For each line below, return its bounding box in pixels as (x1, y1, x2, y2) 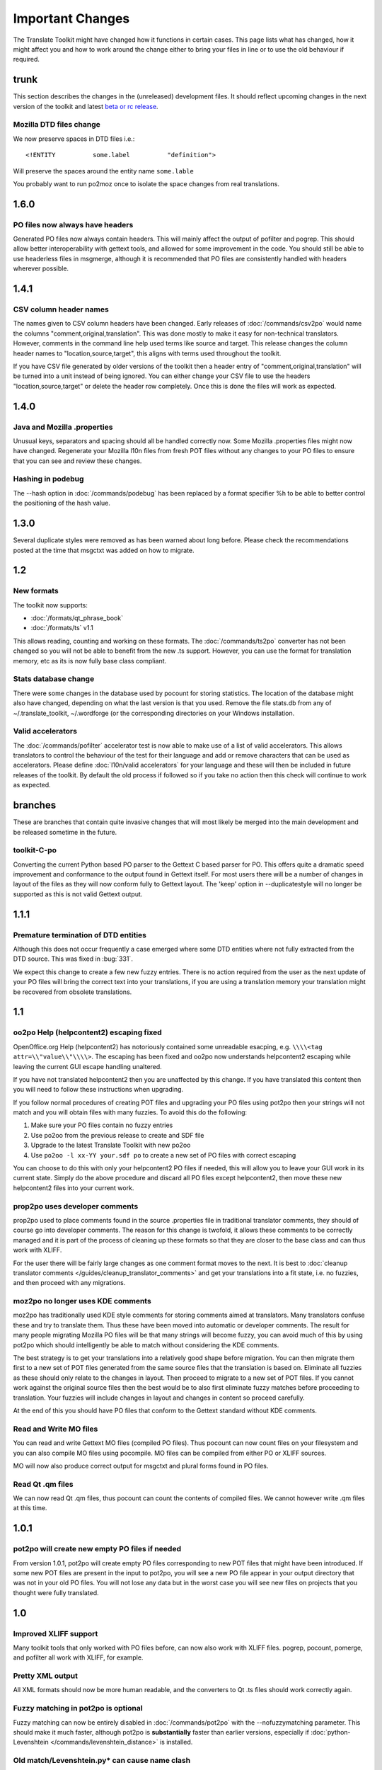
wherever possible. (13, 264, 69, 273)
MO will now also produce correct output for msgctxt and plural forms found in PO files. (13, 1461, 269, 1470)
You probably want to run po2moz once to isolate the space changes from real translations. (13, 179, 279, 188)
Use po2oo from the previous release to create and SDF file (30, 1131, 204, 1139)
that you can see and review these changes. (13, 457, 142, 465)
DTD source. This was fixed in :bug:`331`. (13, 954, 134, 963)
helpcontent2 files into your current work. (13, 1183, 134, 1192)
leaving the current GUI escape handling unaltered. (13, 1062, 162, 1070)
